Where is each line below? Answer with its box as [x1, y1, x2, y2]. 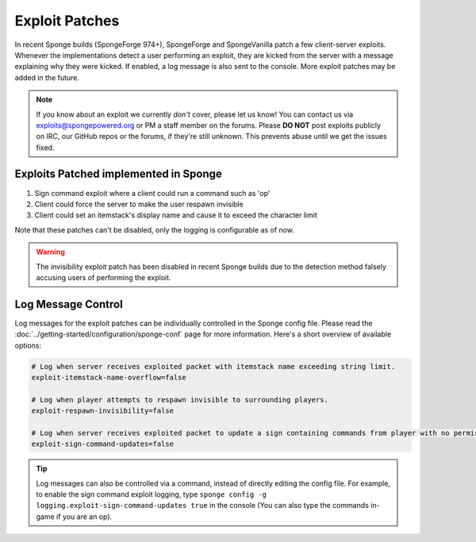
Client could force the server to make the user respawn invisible [34, 199, 244, 209]
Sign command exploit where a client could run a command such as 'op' [34, 188, 271, 198]
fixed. [36, 143, 55, 152]
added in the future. [14, 72, 79, 83]
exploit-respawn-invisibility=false [31, 406, 175, 416]
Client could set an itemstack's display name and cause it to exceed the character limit [34, 210, 317, 220]
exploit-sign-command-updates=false [31, 440, 175, 448]
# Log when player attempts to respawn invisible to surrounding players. [31, 395, 329, 404]
